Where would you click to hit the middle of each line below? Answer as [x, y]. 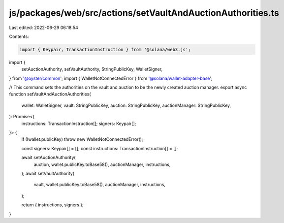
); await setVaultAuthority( [48, 173]
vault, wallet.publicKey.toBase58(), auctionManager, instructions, [100, 185]
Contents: [19, 36]
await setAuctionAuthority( [48, 158]
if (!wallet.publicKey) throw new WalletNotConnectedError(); [82, 139]
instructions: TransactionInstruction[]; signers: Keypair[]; [79, 124]
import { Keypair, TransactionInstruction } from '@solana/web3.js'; [105, 49]
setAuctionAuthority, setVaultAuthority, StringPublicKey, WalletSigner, [92, 69]
